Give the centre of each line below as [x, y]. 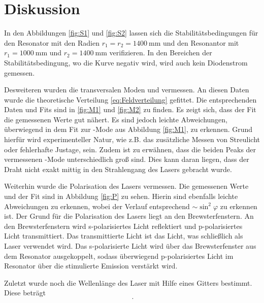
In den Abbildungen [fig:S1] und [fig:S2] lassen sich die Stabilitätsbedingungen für [131, 33]
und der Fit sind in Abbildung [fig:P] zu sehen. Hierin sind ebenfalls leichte [121, 196]
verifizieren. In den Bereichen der [161, 53]
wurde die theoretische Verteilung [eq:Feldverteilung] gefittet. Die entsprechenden [130, 99]
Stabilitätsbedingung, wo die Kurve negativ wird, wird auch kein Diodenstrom [126, 62]
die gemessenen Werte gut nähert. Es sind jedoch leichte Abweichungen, [116, 119]
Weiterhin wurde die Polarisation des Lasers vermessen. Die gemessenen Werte [126, 186]
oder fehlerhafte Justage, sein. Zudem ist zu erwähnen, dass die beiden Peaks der [130, 149]
